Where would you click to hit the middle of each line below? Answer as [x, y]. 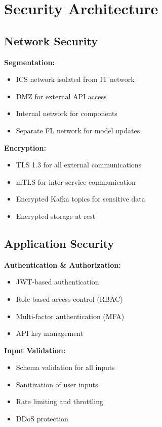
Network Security [51, 40]
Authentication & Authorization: [63, 264]
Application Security [59, 243]
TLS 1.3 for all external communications [79, 165]
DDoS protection [42, 419]
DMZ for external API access [61, 96]
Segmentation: [29, 62]
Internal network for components [67, 113]
